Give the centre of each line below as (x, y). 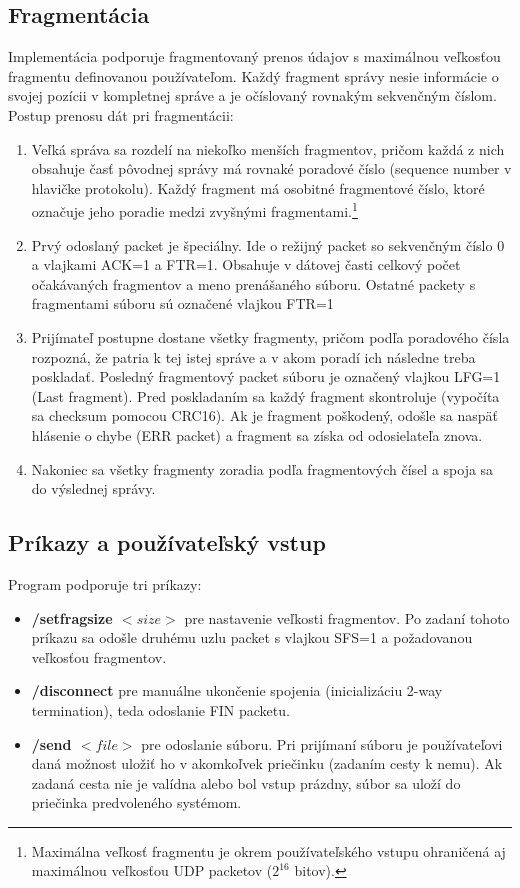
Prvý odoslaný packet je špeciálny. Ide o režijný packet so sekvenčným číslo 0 (268, 244)
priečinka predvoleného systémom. (136, 802)
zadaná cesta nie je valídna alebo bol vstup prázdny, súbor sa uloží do (246, 782)
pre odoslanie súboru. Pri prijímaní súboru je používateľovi (322, 743)
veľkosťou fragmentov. (99, 656)
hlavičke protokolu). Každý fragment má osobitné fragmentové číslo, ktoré (258, 187)
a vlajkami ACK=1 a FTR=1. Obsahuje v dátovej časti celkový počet (246, 264)
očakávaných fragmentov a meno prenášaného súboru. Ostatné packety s (253, 283)
